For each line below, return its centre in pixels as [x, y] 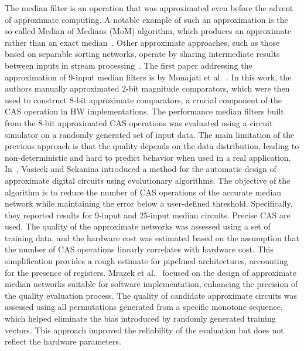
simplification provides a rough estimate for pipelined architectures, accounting [146, 261]
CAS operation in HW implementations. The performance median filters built [144, 111]
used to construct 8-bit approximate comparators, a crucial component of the [143, 99]
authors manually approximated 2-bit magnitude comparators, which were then [147, 88]
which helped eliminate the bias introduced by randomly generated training [140, 318]
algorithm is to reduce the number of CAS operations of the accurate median [143, 192]
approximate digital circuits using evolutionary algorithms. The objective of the [148, 180]
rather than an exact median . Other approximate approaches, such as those [142, 42]
